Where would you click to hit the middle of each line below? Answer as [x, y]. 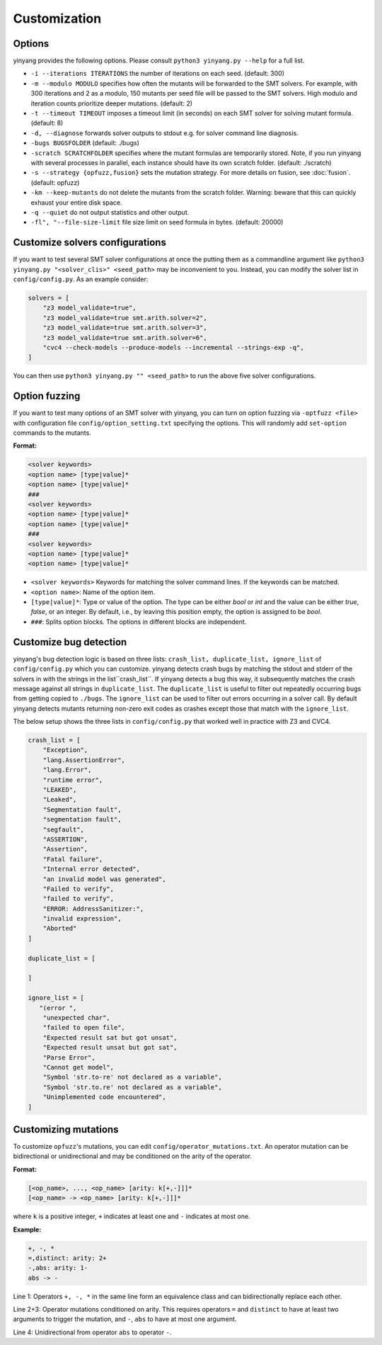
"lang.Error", [67, 770]
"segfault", [64, 829]
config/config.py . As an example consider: [81, 279]
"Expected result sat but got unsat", [110, 1037]
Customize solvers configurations [89, 243]
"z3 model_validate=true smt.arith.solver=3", [125, 328]
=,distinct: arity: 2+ [67, 1258]
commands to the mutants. [52, 433]
